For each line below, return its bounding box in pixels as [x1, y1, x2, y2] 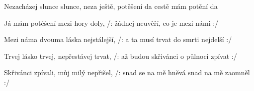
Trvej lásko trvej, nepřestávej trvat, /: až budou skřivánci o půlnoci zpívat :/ [4, 50, 237, 61]
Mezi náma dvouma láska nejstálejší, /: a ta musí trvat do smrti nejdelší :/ [4, 34, 232, 45]
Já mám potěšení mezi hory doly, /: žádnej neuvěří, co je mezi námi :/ [4, 17, 219, 28]
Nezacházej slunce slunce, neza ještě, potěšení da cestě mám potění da [4, 1, 218, 11]
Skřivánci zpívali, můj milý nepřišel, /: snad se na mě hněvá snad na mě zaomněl [4, 67, 250, 78]
